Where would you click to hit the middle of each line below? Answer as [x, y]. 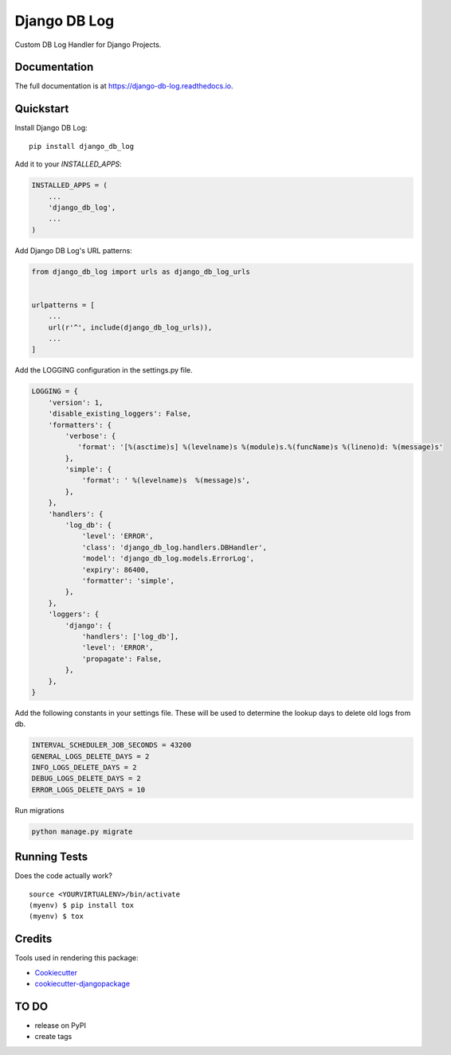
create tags [53, 1037]
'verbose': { [90, 436]
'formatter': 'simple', [128, 581]
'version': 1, [76, 402]
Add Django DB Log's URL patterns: [74, 250]
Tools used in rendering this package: [76, 958]
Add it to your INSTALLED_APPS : [69, 164]
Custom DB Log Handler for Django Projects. [88, 45]
